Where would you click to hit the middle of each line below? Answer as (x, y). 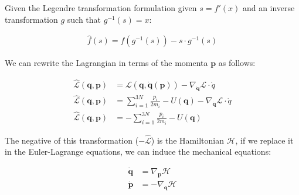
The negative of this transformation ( (72, 140)
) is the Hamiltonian (187, 140)
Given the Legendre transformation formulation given (101, 8)
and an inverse (269, 8)
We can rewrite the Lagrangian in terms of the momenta (106, 63)
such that (84, 19)
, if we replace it (264, 140)
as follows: (237, 63)
